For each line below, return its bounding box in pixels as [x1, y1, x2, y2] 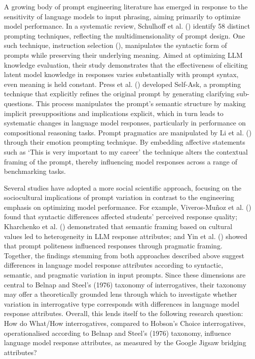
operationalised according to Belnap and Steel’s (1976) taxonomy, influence [4, 327, 231, 338]
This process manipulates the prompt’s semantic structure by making [36, 98, 246, 108]
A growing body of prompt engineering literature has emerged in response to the [4, 1, 248, 11]
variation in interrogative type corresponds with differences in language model [4, 298, 240, 309]
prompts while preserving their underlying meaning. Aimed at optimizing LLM [4, 49, 243, 60]
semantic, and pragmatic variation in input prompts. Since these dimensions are [4, 270, 246, 280]
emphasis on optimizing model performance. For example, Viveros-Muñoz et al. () [4, 201, 252, 212]
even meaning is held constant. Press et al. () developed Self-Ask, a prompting [4, 79, 241, 89]
